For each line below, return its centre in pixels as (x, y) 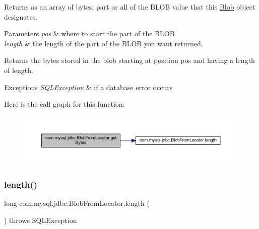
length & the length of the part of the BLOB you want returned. (104, 43)
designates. (21, 16)
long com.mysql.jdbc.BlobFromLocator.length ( (77, 203)
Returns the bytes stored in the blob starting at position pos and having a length (129, 60)
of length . (19, 70)
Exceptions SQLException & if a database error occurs (88, 87)
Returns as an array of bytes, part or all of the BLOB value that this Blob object (130, 7)
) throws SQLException (41, 220)
